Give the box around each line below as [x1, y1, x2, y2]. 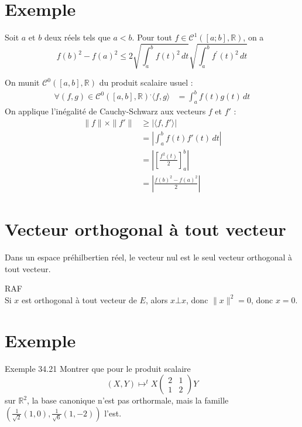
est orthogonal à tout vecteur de [22, 293, 137, 306]
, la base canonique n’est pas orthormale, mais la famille [27, 394, 229, 406]
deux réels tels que [44, 31, 111, 43]
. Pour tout [132, 31, 172, 43]
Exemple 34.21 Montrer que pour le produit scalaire [5, 362, 191, 374]
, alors [145, 293, 168, 306]
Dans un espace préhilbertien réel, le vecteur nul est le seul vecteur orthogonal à [5, 251, 293, 263]
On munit [5, 76, 40, 89]
